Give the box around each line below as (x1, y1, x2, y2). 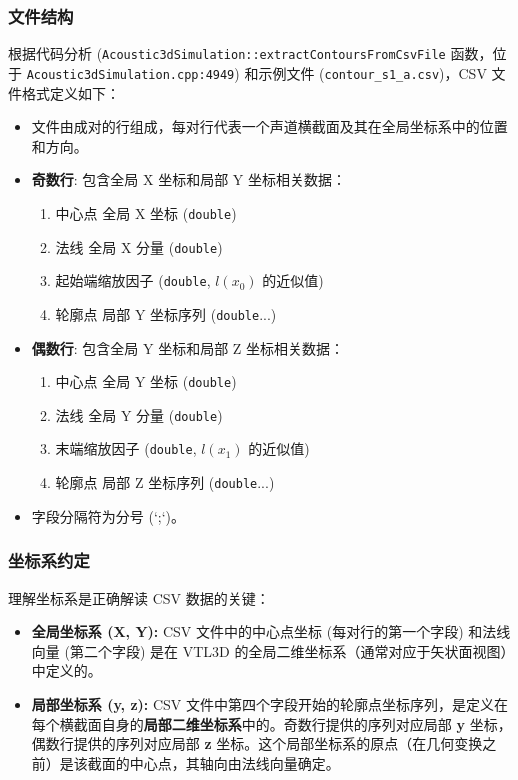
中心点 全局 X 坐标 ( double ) (55, 202, 237, 223)
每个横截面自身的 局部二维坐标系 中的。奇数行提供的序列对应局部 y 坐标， (31, 713, 512, 734)
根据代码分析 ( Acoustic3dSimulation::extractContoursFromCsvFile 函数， (8, 43, 493, 64)
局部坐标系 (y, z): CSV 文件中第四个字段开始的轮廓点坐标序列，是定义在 (31, 693, 508, 714)
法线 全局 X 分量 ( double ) (55, 236, 223, 257)
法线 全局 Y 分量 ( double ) (55, 404, 223, 425)
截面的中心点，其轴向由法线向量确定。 (87, 752, 340, 773)
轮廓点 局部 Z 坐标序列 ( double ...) (55, 472, 275, 493)
